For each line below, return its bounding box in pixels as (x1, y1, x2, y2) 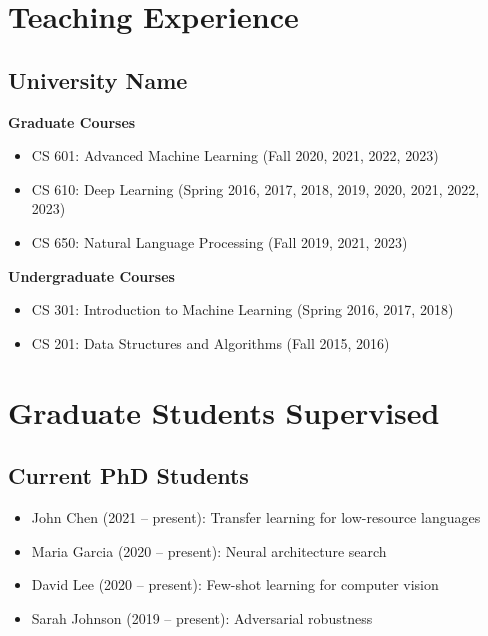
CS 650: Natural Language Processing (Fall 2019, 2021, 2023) (31, 231, 408, 252)
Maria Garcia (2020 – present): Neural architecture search (31, 540, 387, 561)
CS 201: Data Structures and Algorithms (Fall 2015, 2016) (31, 332, 390, 353)
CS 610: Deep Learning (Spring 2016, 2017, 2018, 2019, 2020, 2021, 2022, (31, 178, 480, 199)
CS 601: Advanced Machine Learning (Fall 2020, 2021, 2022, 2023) (31, 145, 439, 166)
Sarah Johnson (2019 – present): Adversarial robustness (31, 607, 373, 628)
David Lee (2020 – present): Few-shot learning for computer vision (31, 574, 439, 595)
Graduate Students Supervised (8, 391, 440, 432)
